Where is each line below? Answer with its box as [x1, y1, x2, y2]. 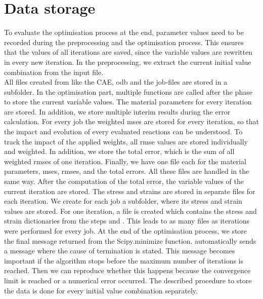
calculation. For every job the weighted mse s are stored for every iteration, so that [4, 116, 259, 127]
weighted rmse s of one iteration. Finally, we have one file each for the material [4, 156, 246, 166]
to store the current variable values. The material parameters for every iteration [4, 96, 252, 107]
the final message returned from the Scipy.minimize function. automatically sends [4, 235, 256, 246]
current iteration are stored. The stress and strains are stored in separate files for [4, 185, 255, 196]
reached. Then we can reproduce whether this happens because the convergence [4, 265, 251, 276]
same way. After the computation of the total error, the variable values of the [4, 176, 244, 186]
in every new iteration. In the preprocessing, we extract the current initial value [4, 56, 251, 67]
